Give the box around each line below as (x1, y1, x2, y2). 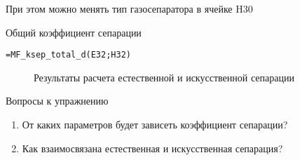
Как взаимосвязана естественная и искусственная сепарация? (22, 140, 283, 155)
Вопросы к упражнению (6, 93, 109, 108)
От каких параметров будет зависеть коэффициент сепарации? (22, 117, 288, 132)
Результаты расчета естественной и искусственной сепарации (34, 69, 294, 84)
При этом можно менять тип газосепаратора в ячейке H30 (6, 1, 253, 15)
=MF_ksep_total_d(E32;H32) (6, 50, 131, 60)
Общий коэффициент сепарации (6, 25, 142, 39)
